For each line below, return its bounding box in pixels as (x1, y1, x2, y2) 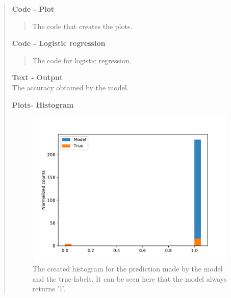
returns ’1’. (32, 283, 66, 294)
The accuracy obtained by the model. (12, 82, 129, 92)
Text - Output (12, 72, 63, 83)
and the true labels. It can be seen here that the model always (32, 273, 227, 284)
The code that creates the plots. (32, 20, 133, 31)
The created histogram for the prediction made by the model (32, 263, 223, 274)
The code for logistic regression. (32, 55, 132, 65)
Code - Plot (12, 4, 55, 14)
